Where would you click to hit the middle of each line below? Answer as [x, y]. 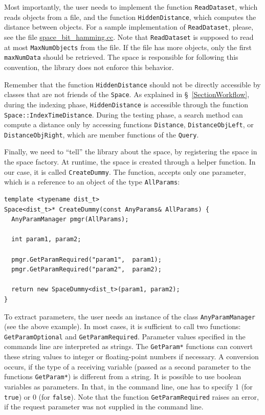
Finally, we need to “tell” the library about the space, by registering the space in [131, 152]
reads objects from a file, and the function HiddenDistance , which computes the [130, 17]
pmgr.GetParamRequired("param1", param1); [86, 259]
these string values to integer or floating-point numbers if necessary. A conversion [131, 356]
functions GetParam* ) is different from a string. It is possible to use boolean [123, 376]
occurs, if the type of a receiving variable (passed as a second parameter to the [127, 366]
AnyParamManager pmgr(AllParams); [70, 220]
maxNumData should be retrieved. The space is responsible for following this [121, 57]
